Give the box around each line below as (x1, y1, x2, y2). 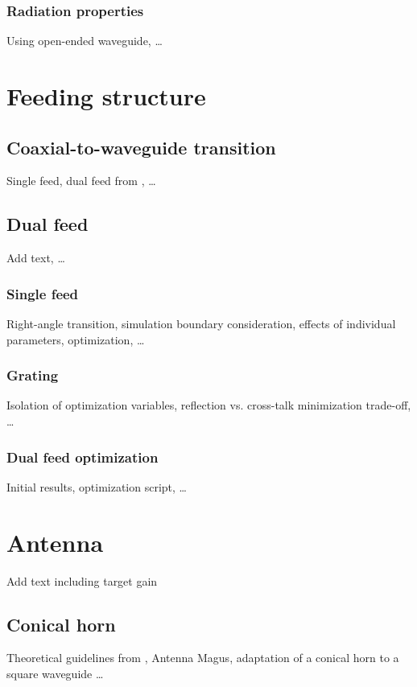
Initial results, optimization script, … (6, 478, 187, 495)
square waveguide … (6, 664, 104, 681)
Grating (6, 365, 59, 385)
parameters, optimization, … (6, 331, 145, 348)
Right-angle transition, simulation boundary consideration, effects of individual (6, 315, 396, 331)
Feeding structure (6, 80, 206, 112)
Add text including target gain (6, 572, 158, 589)
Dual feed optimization (6, 446, 159, 467)
